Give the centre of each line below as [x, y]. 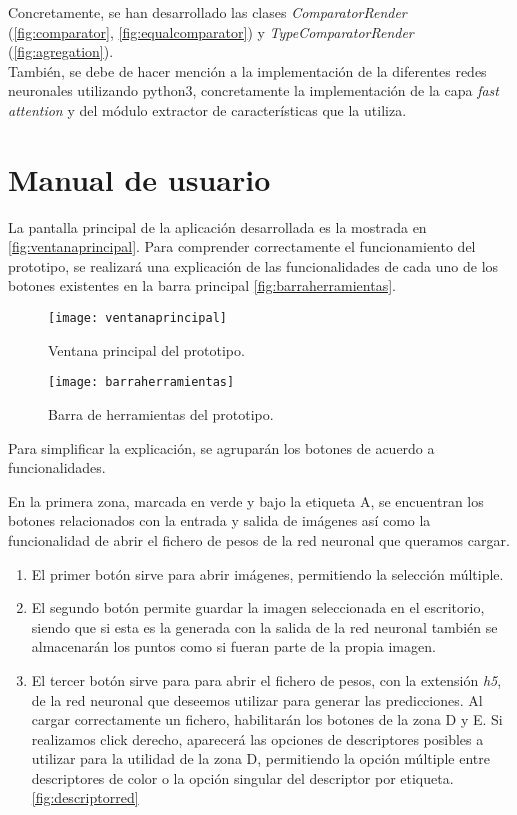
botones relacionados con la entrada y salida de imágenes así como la [219, 520]
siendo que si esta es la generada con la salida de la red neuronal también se [264, 626]
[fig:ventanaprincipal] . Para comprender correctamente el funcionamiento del [242, 246]
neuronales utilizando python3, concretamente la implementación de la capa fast [253, 90]
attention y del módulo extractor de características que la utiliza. [207, 109]
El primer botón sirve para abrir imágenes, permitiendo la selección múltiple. [267, 573]
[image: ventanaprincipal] [137, 318]
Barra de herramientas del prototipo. [161, 413]
